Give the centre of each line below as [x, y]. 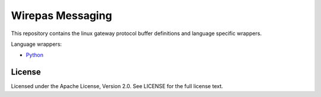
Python [35, 55]
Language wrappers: [37, 44]
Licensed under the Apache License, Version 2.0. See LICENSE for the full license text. [117, 86]
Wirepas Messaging [62, 15]
